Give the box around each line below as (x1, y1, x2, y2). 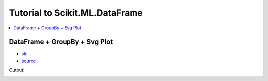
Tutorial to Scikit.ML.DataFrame (9, 7, 143, 18)
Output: (9, 67, 25, 73)
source (21, 58, 36, 64)
